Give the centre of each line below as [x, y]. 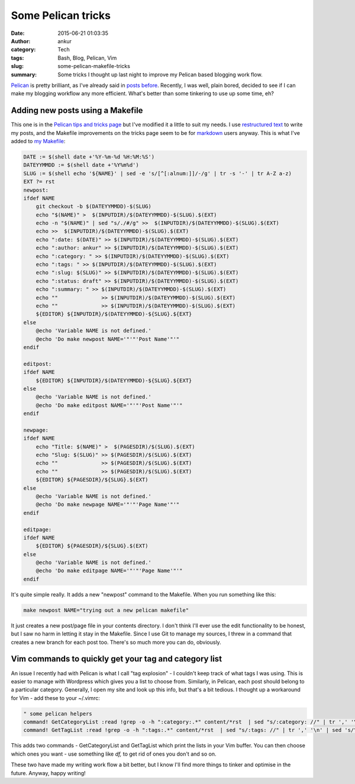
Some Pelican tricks [61, 15]
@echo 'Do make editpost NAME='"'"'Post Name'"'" [109, 405]
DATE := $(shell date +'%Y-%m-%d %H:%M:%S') [89, 157]
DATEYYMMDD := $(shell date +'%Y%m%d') [81, 165]
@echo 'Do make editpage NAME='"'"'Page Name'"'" [109, 571]
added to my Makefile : [38, 141]
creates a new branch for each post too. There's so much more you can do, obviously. [116, 642]
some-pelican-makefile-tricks [94, 66]
